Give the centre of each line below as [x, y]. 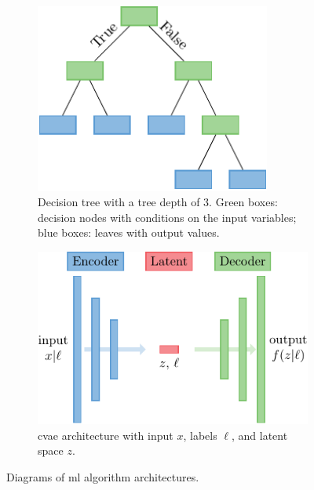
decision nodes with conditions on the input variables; [167, 217]
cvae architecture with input [106, 435]
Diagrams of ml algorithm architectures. [103, 477]
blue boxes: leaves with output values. [129, 232]
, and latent [259, 435]
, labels [200, 435]
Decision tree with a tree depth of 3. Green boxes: [158, 202]
